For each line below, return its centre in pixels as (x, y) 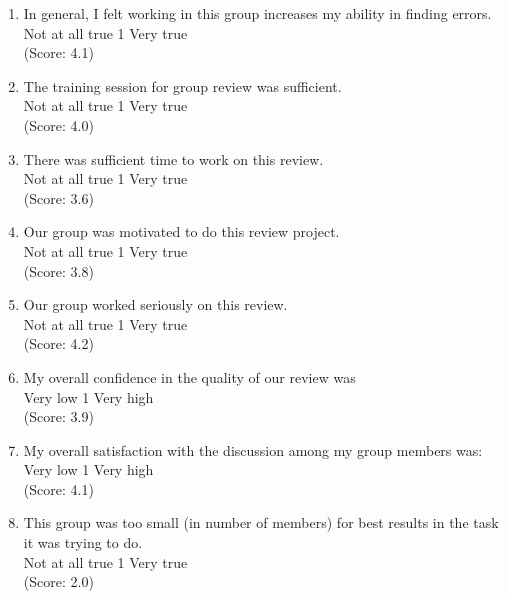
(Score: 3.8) (58, 270)
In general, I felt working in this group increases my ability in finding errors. (257, 13)
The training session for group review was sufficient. (182, 85)
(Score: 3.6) (58, 197)
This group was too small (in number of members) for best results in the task (261, 522)
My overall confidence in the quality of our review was (189, 376)
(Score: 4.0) (58, 124)
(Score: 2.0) (58, 581)
